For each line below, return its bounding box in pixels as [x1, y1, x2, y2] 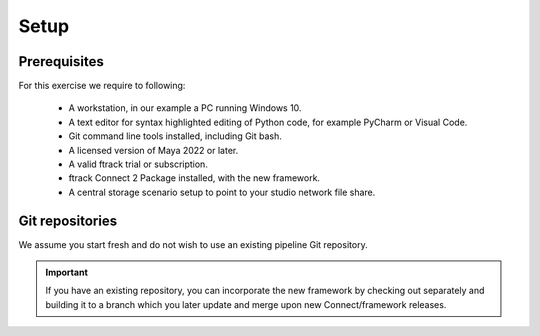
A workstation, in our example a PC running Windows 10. [68, 102, 302, 114]
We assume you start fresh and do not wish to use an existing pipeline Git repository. [18, 238, 369, 250]
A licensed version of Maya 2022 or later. [68, 144, 239, 156]
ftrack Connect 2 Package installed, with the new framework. [68, 172, 320, 184]
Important [45, 266, 89, 279]
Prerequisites [18, 53, 104, 70]
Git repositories [18, 212, 118, 229]
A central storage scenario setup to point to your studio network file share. [68, 186, 376, 198]
